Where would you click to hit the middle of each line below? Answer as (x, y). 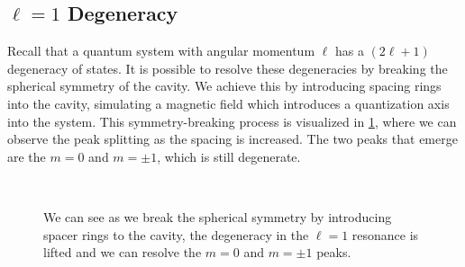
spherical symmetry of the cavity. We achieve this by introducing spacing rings (224, 86)
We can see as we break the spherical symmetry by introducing (218, 216)
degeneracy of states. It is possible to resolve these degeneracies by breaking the (228, 68)
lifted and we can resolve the (123, 252)
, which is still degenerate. (229, 156)
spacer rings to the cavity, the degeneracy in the (176, 234)
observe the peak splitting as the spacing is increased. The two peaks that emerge (232, 139)
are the (27, 156)
